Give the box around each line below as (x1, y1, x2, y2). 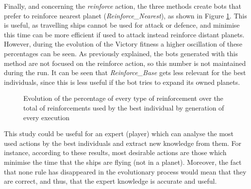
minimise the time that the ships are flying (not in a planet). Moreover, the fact (4, 157, 242, 167)
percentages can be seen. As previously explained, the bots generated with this (4, 48, 238, 58)
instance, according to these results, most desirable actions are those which (4, 147, 227, 157)
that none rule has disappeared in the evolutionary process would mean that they (4, 166, 247, 176)
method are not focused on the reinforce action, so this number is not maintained (4, 58, 246, 68)
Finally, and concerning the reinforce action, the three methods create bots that (4, 1, 242, 11)
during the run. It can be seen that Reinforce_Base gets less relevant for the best (4, 67, 246, 78)
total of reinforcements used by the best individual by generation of (23, 102, 224, 112)
